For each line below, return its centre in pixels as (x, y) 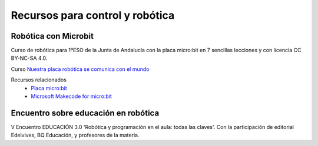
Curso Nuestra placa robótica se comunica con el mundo (80, 69)
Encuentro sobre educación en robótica (85, 113)
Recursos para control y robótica (93, 15)
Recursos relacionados (39, 80)
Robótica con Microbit (52, 36)
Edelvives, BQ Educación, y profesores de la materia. (75, 135)
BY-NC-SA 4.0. (29, 58)
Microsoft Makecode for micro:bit (71, 96)
